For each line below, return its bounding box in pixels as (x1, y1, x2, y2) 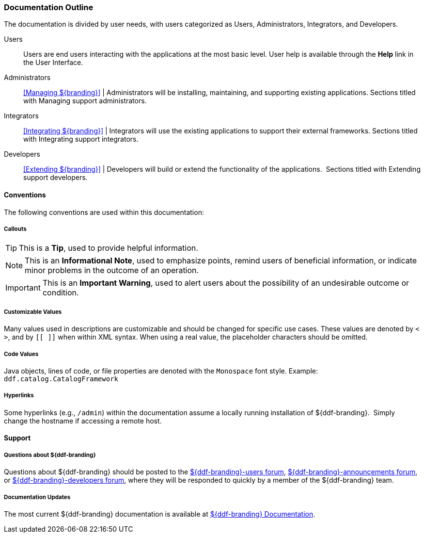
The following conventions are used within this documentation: (4, 208, 204, 216)
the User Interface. (23, 58, 83, 67)
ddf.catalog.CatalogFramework (4, 374, 119, 383)
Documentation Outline (4, 2, 94, 12)
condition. (42, 288, 79, 298)
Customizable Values (4, 308, 62, 315)
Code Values (4, 350, 39, 358)
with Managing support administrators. (23, 97, 147, 105)
